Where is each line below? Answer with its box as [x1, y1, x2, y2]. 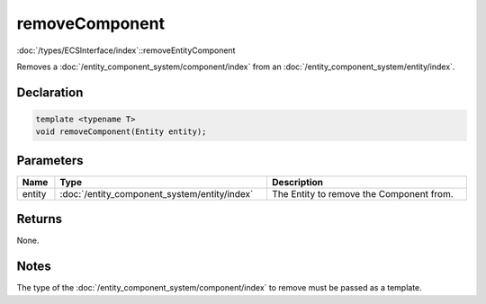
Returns [16, 211, 63, 227]
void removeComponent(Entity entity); [35, 127, 207, 137]
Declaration [16, 85, 84, 100]
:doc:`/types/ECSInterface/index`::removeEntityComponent [16, 45, 236, 56]
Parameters [16, 153, 84, 168]
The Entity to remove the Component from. [271, 187, 454, 200]
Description [271, 175, 324, 188]
